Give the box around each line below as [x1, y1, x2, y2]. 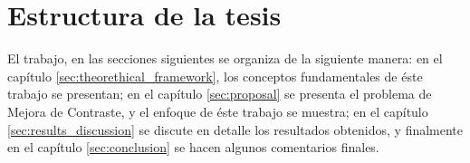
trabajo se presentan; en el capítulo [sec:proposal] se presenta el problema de [7, 84, 432, 103]
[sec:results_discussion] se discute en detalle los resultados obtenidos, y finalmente [7, 120, 464, 139]
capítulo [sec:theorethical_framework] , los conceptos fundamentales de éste [7, 66, 423, 85]
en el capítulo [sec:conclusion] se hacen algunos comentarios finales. [7, 138, 379, 157]
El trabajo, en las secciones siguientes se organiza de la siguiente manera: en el [7, 49, 443, 68]
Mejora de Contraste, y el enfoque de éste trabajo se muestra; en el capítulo [7, 101, 428, 120]
